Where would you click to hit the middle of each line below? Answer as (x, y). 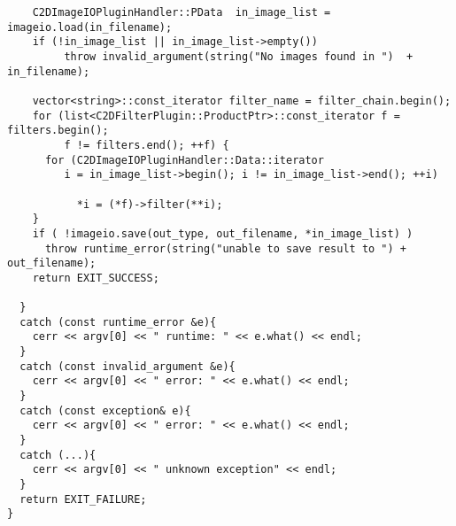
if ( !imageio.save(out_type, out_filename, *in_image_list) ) (223, 233)
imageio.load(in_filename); (90, 27)
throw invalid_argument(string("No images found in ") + (239, 56)
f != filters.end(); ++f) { (147, 145)
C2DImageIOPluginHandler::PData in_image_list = (182, 12)
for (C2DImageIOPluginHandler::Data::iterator (184, 160)
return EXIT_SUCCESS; (96, 278)
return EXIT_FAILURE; (83, 499)
